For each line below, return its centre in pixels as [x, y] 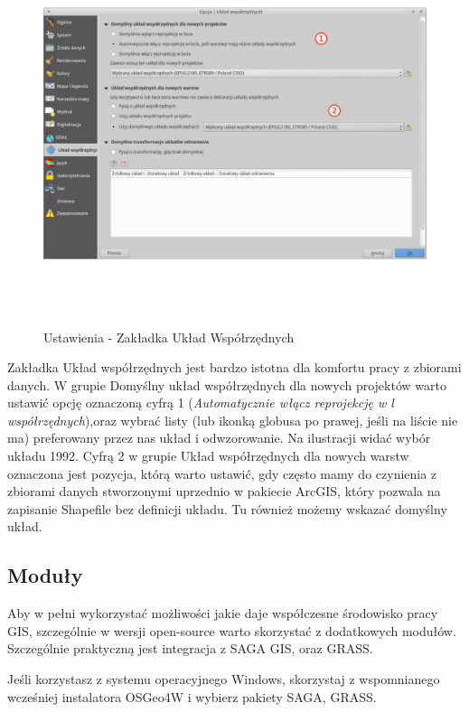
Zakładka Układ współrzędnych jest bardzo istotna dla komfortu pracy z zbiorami [234, 367]
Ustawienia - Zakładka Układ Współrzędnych [169, 337]
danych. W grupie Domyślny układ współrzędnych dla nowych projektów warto [227, 384]
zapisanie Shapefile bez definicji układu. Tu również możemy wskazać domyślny [227, 508]
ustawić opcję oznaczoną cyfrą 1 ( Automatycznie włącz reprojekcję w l [201, 403]
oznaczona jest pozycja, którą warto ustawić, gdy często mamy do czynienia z [222, 473]
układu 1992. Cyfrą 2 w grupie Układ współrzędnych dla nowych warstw [208, 456]
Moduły [45, 575]
